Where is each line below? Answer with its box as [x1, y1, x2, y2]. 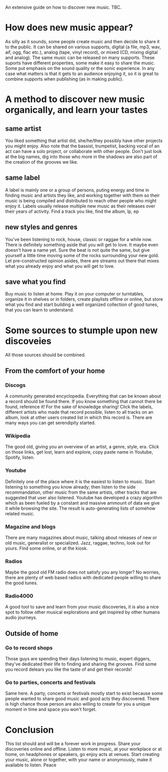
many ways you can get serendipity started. [5, 420, 96, 426]
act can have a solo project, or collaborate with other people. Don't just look [5, 148, 162, 154]
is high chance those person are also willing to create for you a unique [5, 701, 150, 707]
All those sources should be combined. [5, 352, 86, 358]
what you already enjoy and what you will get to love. [5, 263, 115, 269]
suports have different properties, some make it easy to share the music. [5, 60, 155, 66]
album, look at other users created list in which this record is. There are [5, 415, 152, 420]
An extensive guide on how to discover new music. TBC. [5, 5, 122, 10]
